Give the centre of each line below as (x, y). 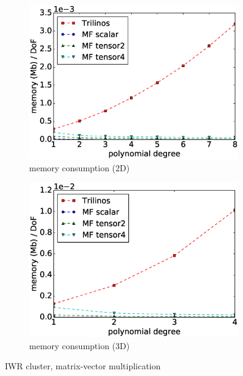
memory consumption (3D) (80, 345)
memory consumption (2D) (80, 167)
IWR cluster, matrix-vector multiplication (83, 366)
